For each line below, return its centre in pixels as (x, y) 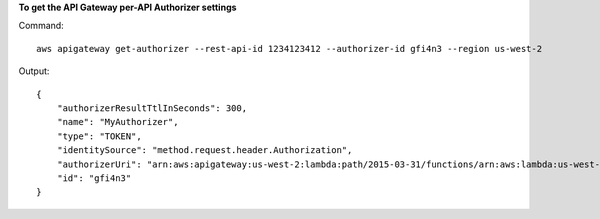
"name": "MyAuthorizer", (117, 122)
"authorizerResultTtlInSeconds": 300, (152, 108)
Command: (41, 26)
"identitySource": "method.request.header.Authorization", (204, 150)
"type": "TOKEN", (99, 136)
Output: (34, 71)
